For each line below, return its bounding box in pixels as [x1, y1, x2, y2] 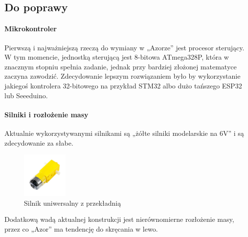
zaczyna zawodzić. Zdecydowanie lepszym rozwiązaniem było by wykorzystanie [4, 71, 241, 81]
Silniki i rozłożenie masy [4, 109, 89, 119]
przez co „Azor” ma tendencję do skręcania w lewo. [4, 223, 158, 234]
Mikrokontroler [4, 23, 57, 34]
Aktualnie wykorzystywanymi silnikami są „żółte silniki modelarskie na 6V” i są [4, 128, 244, 138]
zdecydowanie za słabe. [4, 137, 73, 148]
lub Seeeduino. [4, 90, 48, 100]
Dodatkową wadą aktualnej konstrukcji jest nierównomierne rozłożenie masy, [4, 214, 234, 224]
